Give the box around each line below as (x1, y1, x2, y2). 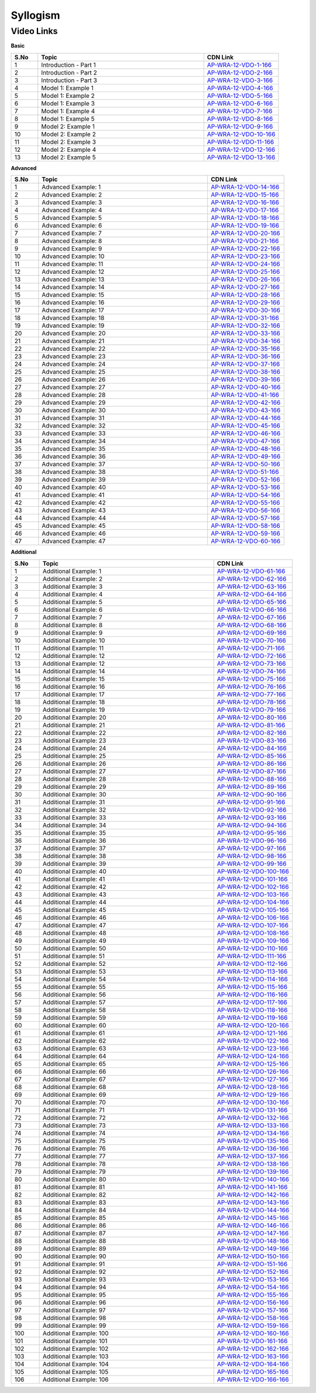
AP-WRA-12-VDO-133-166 (217, 1121, 289, 1129)
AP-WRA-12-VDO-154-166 (217, 1283, 289, 1291)
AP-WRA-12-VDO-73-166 (217, 659, 286, 667)
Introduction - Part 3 (41, 76, 98, 84)
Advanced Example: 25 (42, 368, 106, 376)
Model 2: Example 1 (41, 122, 95, 130)
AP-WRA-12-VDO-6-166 (207, 99, 273, 107)
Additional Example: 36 (42, 836, 107, 845)
